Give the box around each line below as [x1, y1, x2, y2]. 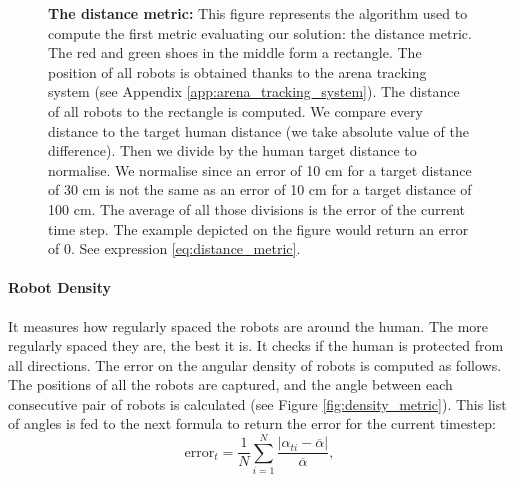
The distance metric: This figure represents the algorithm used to [48, 3, 468, 23]
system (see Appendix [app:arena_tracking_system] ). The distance [48, 81, 460, 102]
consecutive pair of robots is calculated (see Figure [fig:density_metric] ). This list [8, 393, 507, 414]
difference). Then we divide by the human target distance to [48, 140, 417, 161]
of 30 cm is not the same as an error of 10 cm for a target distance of [48, 179, 472, 200]
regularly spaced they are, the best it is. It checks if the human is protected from [8, 335, 504, 356]
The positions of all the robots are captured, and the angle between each [8, 374, 453, 395]
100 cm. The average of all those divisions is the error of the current [48, 198, 466, 219]
